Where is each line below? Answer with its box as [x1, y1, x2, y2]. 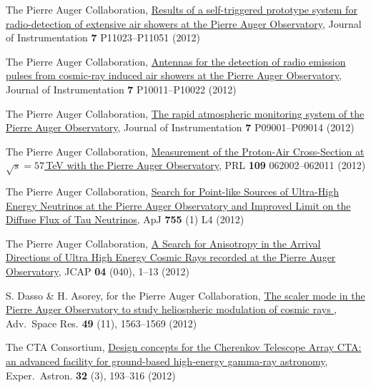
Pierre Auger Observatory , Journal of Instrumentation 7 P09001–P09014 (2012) [6, 120, 355, 135]
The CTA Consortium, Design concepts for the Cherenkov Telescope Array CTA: [6, 339, 362, 354]
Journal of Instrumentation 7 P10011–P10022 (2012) [6, 81, 237, 96]
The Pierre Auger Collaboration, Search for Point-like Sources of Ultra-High [6, 184, 339, 199]
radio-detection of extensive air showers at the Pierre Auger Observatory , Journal [6, 16, 362, 31]
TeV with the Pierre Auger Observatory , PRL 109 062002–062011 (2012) [46, 158, 366, 173]
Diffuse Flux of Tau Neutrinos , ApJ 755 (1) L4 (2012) [6, 212, 244, 227]
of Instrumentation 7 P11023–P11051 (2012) [6, 30, 200, 45]
